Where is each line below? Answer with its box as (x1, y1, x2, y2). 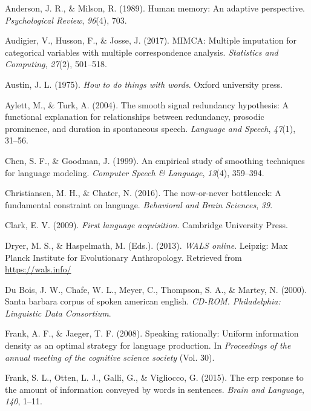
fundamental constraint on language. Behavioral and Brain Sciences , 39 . (5, 198, 273, 211)
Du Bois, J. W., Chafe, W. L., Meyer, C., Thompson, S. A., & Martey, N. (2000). (5, 283, 307, 295)
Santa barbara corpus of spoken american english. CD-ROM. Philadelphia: (5, 295, 281, 307)
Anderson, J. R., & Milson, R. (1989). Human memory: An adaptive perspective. (5, 2, 306, 14)
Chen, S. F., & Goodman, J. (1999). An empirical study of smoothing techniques (5, 154, 305, 166)
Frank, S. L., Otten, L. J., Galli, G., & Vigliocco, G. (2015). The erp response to (5, 371, 304, 384)
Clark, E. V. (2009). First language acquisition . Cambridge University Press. (5, 219, 288, 231)
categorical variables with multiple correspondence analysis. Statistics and (5, 45, 278, 58)
